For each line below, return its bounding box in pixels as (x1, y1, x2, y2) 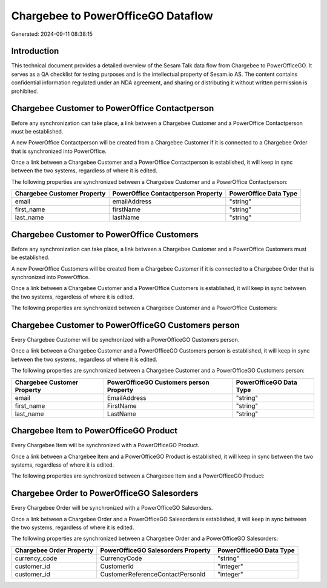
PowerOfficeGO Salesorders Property (100, 546, 211, 555)
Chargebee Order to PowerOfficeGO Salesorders (11, 488, 199, 499)
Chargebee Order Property (15, 546, 94, 555)
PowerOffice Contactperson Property (112, 189, 223, 198)
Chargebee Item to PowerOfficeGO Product (11, 425, 178, 436)
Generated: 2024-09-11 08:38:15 (11, 30, 93, 38)
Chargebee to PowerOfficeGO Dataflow (11, 9, 213, 22)
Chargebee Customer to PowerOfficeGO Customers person (11, 320, 240, 330)
